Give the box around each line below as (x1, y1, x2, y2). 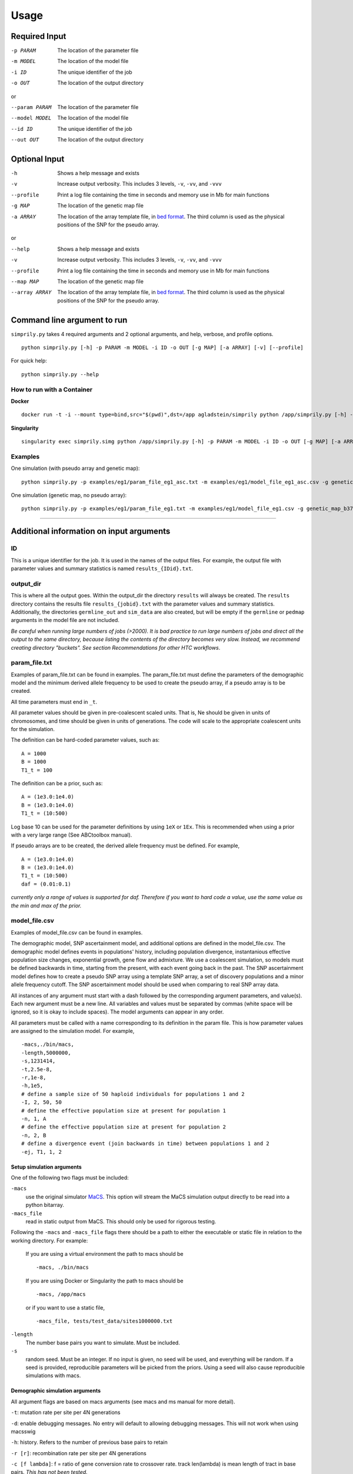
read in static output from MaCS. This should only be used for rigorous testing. (25, 1218, 217, 1225)
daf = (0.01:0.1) (21, 880, 71, 887)
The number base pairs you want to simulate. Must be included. (25, 1339, 181, 1346)
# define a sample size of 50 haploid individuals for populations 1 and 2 (21, 1091, 245, 1097)
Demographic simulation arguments (11, 1387, 101, 1394)
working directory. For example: (11, 1237, 88, 1244)
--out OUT (11, 136, 39, 143)
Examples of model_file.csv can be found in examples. (11, 929, 143, 936)
